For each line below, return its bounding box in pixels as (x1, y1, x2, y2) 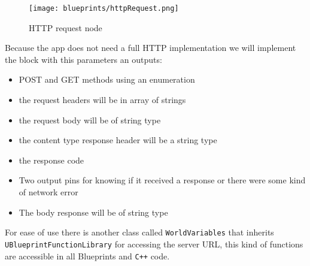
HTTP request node (29, 21, 102, 34)
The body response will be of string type (19, 205, 168, 218)
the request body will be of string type (19, 113, 161, 126)
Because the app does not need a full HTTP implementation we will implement (5, 41, 296, 54)
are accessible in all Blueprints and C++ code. (5, 249, 170, 262)
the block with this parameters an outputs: (5, 53, 162, 65)
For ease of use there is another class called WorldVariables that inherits (5, 226, 274, 238)
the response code (19, 153, 84, 166)
